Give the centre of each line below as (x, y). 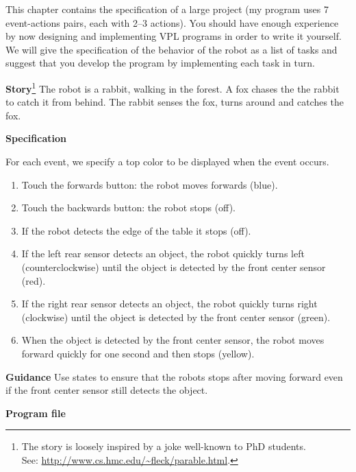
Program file (36, 413)
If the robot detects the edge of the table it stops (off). (136, 230)
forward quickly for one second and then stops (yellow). (138, 353)
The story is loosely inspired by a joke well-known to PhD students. (164, 446)
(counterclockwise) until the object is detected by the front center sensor (174, 267)
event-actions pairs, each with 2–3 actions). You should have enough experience (172, 22)
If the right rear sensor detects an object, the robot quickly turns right (169, 304)
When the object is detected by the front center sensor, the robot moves (173, 340)
